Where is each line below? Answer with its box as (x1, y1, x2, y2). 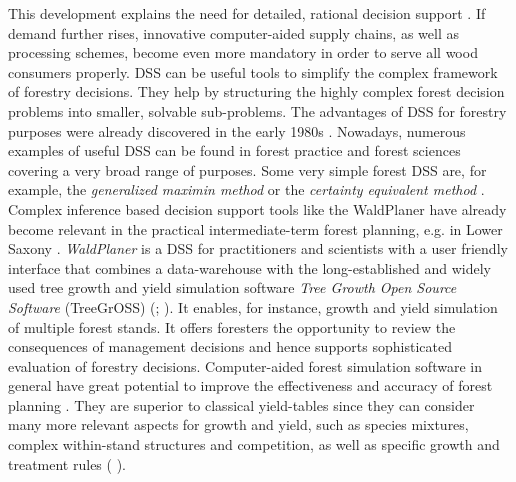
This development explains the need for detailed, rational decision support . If (8, 3, 486, 23)
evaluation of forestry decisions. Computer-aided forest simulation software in (8, 355, 482, 376)
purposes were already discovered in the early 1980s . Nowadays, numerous (8, 120, 466, 141)
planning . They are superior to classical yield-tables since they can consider (8, 394, 475, 415)
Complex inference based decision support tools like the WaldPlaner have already (8, 198, 507, 219)
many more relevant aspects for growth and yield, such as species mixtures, (8, 414, 469, 435)
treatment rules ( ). (8, 453, 126, 474)
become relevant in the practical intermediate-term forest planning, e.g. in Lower (8, 218, 503, 239)
